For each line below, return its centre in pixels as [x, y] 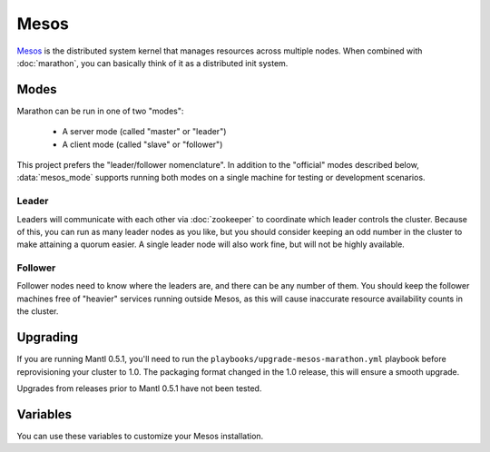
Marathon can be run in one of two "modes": [100, 111]
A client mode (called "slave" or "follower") [142, 144]
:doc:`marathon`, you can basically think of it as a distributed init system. [152, 63]
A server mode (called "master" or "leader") [144, 132]
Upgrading [48, 337]
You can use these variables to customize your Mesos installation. [140, 436]
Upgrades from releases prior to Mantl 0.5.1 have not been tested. [139, 388]
